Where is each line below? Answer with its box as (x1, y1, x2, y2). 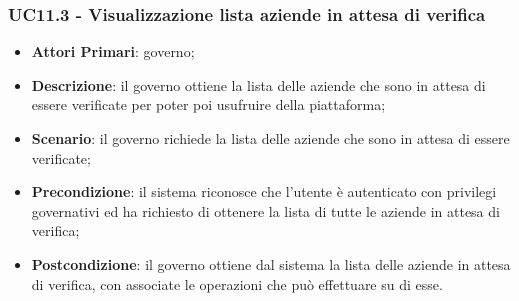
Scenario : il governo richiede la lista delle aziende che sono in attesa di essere (31, 128, 510, 148)
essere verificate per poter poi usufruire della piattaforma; (31, 94, 386, 115)
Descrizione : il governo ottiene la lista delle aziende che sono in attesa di (31, 74, 486, 95)
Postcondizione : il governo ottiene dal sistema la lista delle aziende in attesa (31, 253, 511, 274)
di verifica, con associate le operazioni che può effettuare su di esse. (31, 273, 443, 294)
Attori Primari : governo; (31, 41, 195, 62)
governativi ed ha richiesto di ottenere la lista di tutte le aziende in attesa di (31, 200, 500, 221)
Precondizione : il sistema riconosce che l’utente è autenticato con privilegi (31, 181, 497, 202)
